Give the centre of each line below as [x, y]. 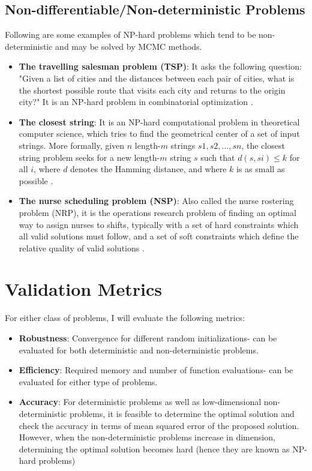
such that [218, 157]
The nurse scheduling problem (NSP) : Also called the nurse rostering [156, 201]
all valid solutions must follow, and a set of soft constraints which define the [159, 236]
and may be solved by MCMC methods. [129, 46]
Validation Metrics [83, 289]
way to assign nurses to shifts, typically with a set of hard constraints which [159, 224]
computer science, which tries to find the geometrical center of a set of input [159, 133]
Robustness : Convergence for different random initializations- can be [148, 338]
